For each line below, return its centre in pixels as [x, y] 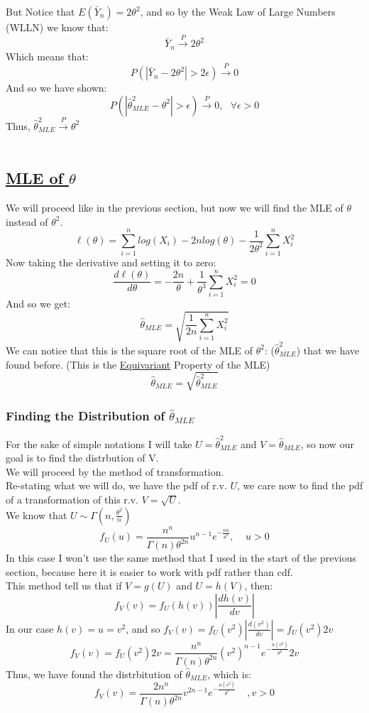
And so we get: [38, 304]
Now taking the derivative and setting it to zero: [111, 262]
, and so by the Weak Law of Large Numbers [238, 11]
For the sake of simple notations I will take [99, 443]
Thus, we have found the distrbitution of [94, 674]
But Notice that [40, 11]
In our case [30, 628]
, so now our [327, 443]
